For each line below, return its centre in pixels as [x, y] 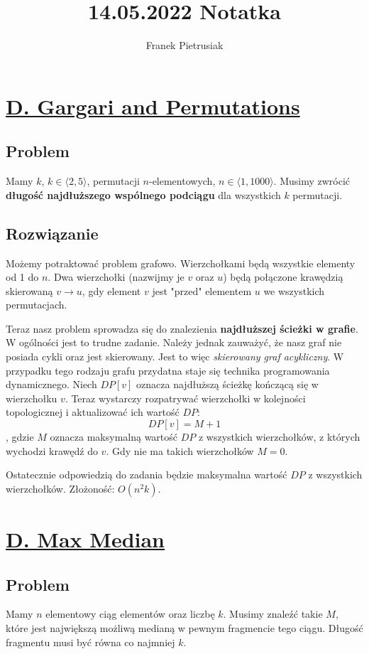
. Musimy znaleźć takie [273, 614]
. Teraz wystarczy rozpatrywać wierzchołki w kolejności [185, 398]
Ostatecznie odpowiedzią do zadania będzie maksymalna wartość [147, 475]
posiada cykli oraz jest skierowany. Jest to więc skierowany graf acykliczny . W [175, 357]
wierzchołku [32, 398]
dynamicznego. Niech [51, 384]
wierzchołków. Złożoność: [60, 488]
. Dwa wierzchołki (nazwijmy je [116, 277]
